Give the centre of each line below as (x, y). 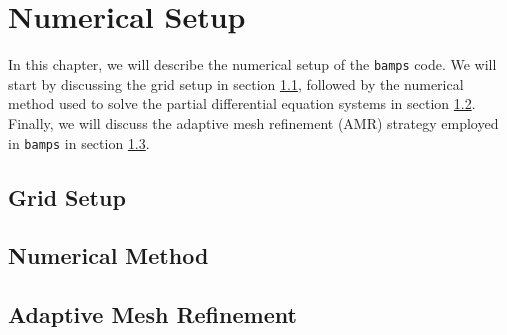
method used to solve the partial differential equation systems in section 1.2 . (242, 103)
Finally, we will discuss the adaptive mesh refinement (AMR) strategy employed (253, 122)
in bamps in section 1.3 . (79, 142)
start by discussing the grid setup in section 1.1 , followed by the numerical (236, 83)
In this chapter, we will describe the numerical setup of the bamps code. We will (252, 64)
